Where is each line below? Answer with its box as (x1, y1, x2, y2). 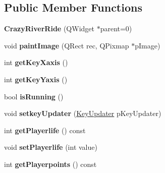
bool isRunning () (4, 91, 64, 101)
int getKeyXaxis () (4, 57, 68, 68)
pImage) (135, 40, 160, 50)
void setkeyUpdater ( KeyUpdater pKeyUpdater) (4, 108, 161, 119)
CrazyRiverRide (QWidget (4, 23, 94, 34)
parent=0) (100, 23, 132, 34)
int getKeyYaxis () (4, 74, 68, 84)
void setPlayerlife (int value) (4, 142, 97, 152)
